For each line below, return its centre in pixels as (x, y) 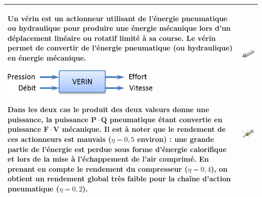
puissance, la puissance (48, 119)
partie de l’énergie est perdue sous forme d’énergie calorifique (117, 149)
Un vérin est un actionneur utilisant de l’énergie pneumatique (118, 18)
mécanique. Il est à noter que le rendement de (144, 129)
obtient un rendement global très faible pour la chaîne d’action (119, 179)
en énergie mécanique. (47, 57)
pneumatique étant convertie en (166, 119)
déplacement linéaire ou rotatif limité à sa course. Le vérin (112, 38)
